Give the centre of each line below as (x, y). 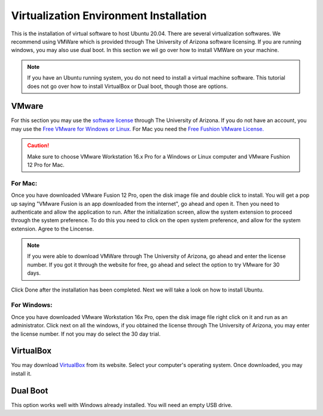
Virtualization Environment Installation (109, 16)
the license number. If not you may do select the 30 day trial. (86, 334)
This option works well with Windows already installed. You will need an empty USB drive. (122, 405)
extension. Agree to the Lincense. (52, 229)
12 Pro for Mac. (46, 165)
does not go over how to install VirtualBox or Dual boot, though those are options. (128, 86)
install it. (22, 374)
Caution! (38, 145)
